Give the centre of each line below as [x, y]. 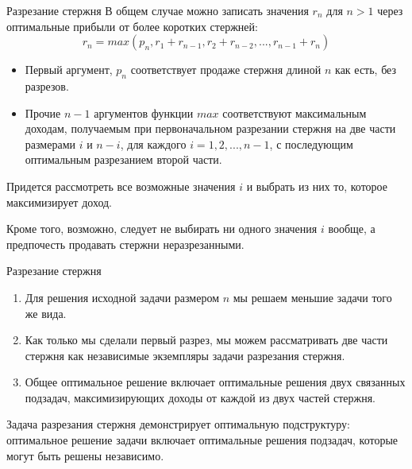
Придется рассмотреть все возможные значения [121, 186]
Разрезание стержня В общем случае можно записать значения [158, 10]
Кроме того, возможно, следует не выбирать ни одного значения [162, 229]
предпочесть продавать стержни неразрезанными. [125, 244]
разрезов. [47, 85]
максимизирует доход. [59, 202]
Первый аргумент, [69, 70]
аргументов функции [144, 112]
